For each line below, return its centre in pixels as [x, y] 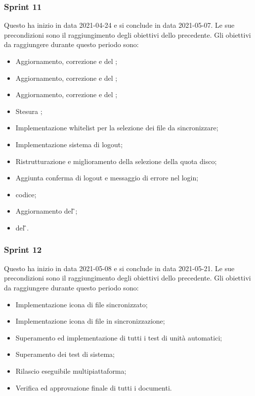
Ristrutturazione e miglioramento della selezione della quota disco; [116, 161]
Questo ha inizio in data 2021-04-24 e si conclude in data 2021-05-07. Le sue [119, 25]
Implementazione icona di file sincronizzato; [82, 304]
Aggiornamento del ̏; [46, 211]
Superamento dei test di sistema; [65, 354]
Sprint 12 [23, 250]
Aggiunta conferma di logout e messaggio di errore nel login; [107, 178]
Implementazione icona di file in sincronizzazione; [90, 321]
